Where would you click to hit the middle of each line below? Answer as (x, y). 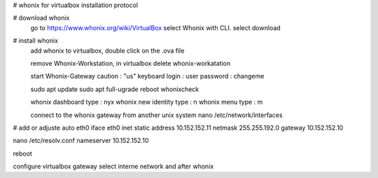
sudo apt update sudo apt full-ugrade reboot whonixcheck (115, 89)
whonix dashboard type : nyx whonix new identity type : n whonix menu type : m (147, 102)
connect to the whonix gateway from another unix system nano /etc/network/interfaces (156, 115)
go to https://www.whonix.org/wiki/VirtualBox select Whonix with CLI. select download (155, 27)
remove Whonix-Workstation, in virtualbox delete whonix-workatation (131, 63)
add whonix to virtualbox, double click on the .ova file (107, 50)
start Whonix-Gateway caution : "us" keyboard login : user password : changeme (147, 76)
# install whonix (36, 41)
